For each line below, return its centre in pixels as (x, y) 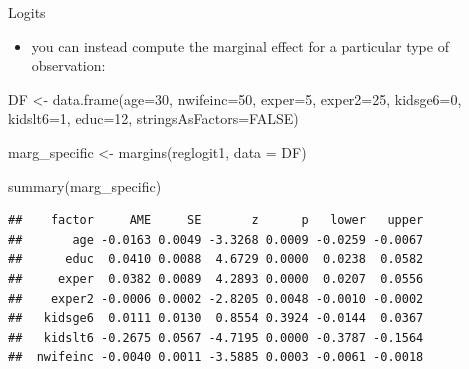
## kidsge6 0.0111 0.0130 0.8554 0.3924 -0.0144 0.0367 (216, 318)
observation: (68, 65)
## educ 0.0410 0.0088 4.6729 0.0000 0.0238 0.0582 (216, 259)
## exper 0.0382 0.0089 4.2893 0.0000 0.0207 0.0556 (216, 278)
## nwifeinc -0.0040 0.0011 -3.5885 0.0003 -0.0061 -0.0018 (216, 357)
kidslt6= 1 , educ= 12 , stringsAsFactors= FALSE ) (153, 118)
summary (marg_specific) (85, 185)
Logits (27, 12)
